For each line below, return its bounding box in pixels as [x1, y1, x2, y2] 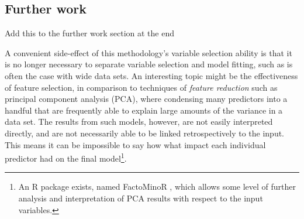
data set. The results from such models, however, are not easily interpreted [5, 115, 273, 128]
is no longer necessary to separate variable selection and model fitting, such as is [5, 58, 293, 70]
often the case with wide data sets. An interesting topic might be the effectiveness [5, 69, 298, 81]
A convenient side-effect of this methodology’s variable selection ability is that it [5, 46, 292, 59]
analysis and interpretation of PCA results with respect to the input [18, 191, 263, 204]
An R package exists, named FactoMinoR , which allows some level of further [18, 180, 296, 193]
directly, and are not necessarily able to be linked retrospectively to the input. [5, 126, 285, 139]
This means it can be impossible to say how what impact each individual [5, 138, 266, 150]
